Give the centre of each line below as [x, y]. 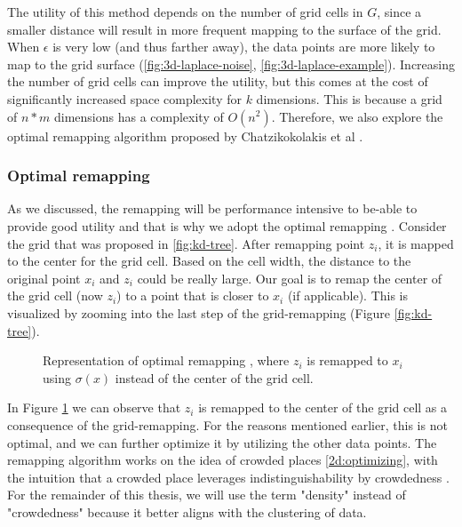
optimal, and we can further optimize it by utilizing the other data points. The [222, 442]
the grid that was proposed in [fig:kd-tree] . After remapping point [186, 243]
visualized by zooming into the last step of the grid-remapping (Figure [199, 312]
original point [44, 278]
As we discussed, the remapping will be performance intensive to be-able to [212, 208]
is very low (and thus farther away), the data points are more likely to [244, 47]
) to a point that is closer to [193, 295]
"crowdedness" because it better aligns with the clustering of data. [187, 511]
